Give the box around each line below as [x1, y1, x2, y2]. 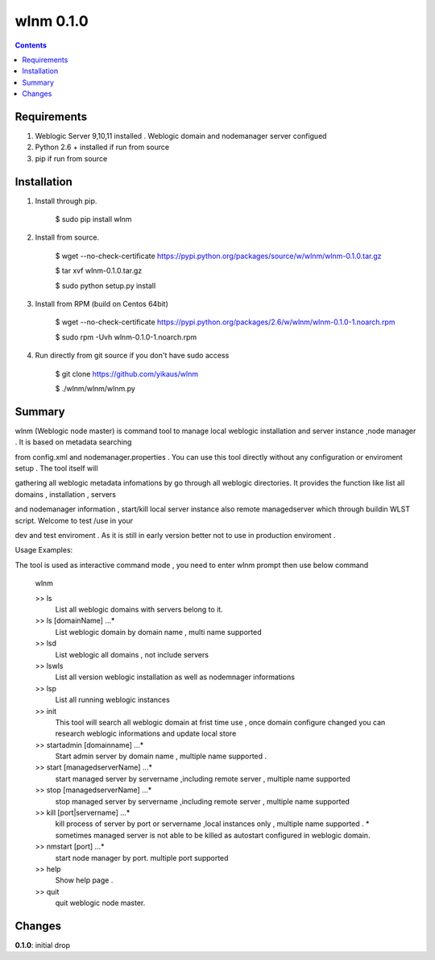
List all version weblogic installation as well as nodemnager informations [55, 672, 296, 682]
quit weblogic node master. [55, 898, 146, 908]
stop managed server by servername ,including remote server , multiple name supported [55, 796, 350, 806]
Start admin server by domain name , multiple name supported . [55, 751, 267, 762]
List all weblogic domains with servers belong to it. [55, 604, 223, 614]
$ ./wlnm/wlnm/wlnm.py [55, 384, 136, 393]
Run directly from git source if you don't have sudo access [35, 351, 230, 361]
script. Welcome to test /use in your [14, 515, 133, 525]
